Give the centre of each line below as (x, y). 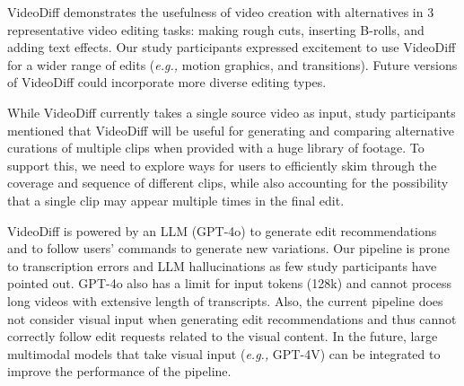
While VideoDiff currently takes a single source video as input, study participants (232, 112)
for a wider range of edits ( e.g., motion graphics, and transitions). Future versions (232, 64)
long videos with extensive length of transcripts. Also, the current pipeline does (225, 300)
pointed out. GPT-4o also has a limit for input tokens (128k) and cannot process (230, 283)
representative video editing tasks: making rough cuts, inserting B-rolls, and (216, 29)
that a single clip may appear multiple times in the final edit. (176, 200)
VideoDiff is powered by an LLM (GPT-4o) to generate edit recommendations (222, 230)
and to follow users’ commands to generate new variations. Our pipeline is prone (228, 248)
